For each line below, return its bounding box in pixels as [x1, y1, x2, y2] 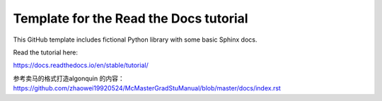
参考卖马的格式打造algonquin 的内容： [13, 74, 125, 83]
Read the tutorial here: [13, 48, 78, 57]
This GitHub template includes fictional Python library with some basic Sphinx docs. [13, 35, 257, 44]
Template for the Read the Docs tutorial [13, 11, 248, 26]
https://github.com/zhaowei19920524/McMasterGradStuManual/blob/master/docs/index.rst [13, 84, 281, 93]
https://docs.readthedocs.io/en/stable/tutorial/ [13, 61, 149, 70]
